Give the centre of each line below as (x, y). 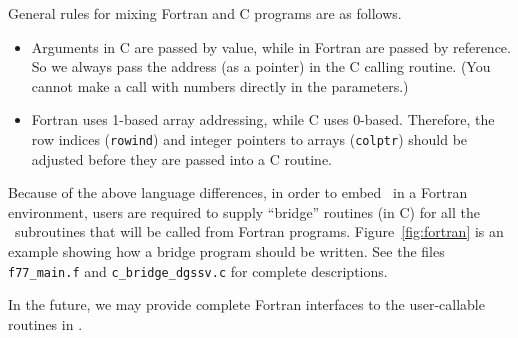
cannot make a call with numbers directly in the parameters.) (220, 85)
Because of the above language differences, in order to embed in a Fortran (238, 192)
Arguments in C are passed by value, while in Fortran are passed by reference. (271, 46)
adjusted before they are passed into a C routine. (181, 158)
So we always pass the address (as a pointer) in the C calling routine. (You (261, 66)
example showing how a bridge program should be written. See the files (226, 251)
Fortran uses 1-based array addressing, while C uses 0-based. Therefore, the (263, 119)
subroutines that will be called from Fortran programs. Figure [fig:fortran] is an (259, 231)
